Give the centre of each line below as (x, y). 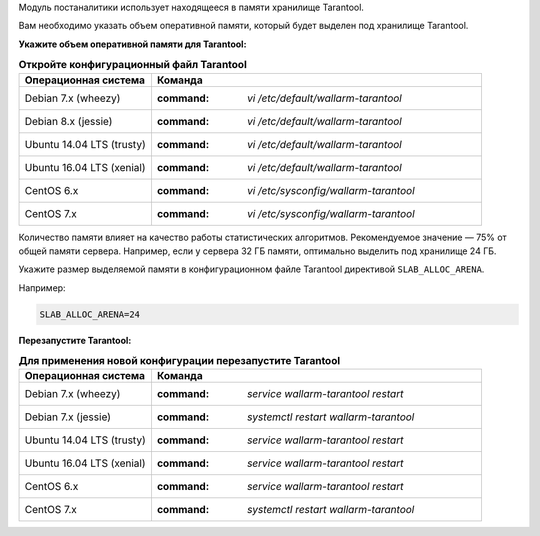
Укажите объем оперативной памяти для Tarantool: (132, 44)
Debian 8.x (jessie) (68, 121)
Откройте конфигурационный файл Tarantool (132, 65)
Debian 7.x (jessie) (68, 417)
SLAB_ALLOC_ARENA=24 (89, 314)
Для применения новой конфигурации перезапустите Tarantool (179, 361)
